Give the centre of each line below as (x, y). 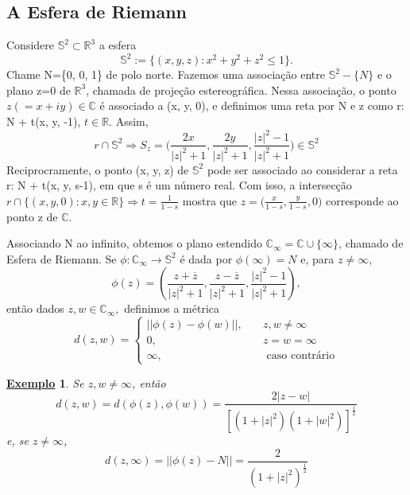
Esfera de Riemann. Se (62, 258)
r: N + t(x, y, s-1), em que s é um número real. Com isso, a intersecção (179, 185)
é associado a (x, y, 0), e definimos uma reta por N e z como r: (252, 105)
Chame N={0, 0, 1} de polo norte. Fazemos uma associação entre (166, 74)
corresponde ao (362, 200)
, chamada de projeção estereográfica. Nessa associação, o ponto (241, 90)
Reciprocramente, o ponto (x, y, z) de (98, 169)
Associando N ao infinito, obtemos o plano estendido (134, 243)
